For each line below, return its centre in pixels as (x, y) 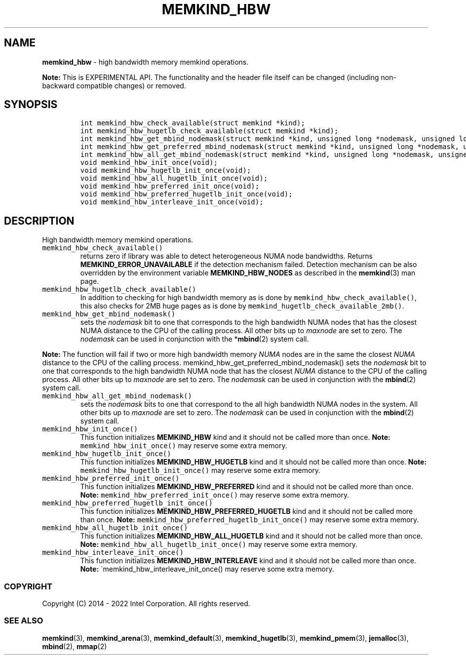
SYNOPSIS (31, 105)
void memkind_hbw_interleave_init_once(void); (172, 202)
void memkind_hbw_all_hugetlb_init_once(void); (174, 178)
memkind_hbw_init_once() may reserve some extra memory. (184, 446)
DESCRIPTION (39, 221)
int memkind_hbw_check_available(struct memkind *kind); (193, 123)
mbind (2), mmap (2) (75, 646)
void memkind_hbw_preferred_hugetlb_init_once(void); (186, 194)
